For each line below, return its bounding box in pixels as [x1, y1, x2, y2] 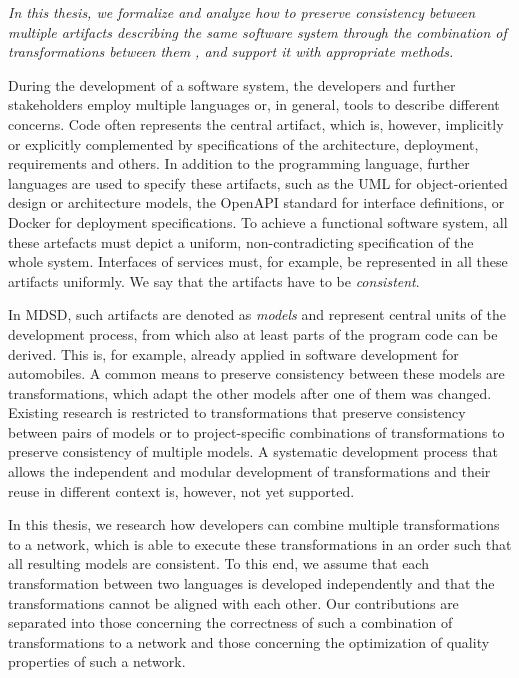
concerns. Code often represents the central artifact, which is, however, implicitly [8, 113, 504, 134]
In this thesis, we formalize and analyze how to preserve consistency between [8, 2, 476, 22]
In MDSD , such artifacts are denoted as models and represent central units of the [8, 304, 506, 325]
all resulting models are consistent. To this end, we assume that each [8, 553, 429, 574]
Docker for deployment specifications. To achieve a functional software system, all [8, 211, 508, 232]
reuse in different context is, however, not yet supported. [8, 480, 355, 501]
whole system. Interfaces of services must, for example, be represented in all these [8, 251, 508, 272]
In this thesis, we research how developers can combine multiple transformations [8, 514, 500, 535]
